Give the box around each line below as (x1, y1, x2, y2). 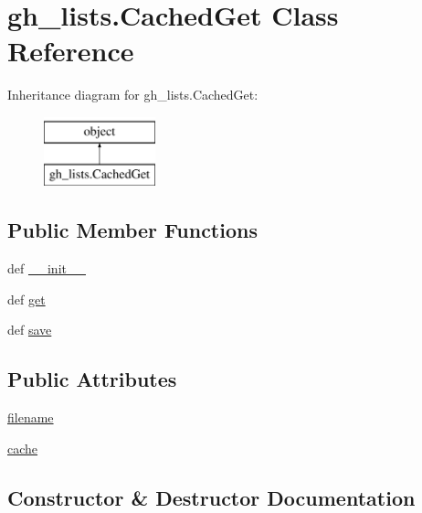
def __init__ (7, 259, 86, 278)
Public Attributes (7, 365, 177, 393)
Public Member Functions (7, 216, 258, 244)
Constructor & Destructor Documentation (7, 483, 416, 511)
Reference (7, 32, 134, 69)
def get (7, 289, 46, 308)
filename (7, 408, 54, 427)
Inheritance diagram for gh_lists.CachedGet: (7, 85, 258, 104)
